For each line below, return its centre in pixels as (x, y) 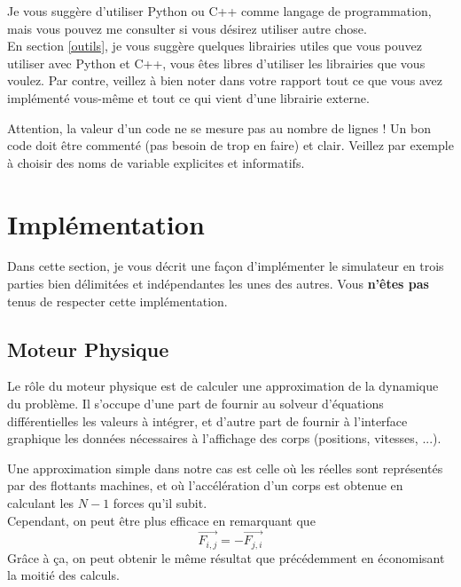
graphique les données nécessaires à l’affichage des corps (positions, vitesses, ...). (224, 438)
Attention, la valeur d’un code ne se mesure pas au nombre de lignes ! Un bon (219, 127)
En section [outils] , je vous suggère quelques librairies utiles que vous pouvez (215, 46)
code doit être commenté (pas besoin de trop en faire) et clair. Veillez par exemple (230, 145)
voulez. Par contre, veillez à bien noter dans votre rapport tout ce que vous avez (225, 80)
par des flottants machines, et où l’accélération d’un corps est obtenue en (205, 485)
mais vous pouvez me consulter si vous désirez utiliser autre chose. (187, 28)
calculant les (41, 503)
